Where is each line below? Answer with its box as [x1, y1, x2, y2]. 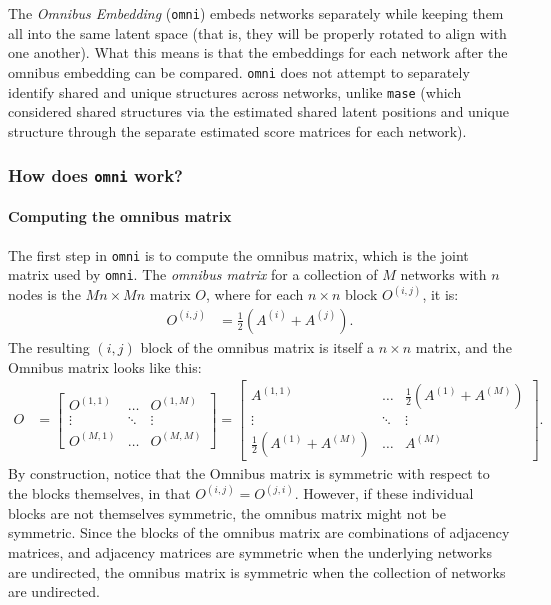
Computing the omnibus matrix [8, 206, 232, 227]
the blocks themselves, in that [8, 483, 191, 504]
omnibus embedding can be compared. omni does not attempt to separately [8, 61, 470, 82]
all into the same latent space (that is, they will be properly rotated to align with [8, 22, 507, 43]
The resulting [8, 336, 90, 357]
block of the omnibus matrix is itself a [140, 336, 375, 357]
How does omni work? [8, 163, 183, 188]
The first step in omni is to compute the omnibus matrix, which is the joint [8, 244, 469, 265]
